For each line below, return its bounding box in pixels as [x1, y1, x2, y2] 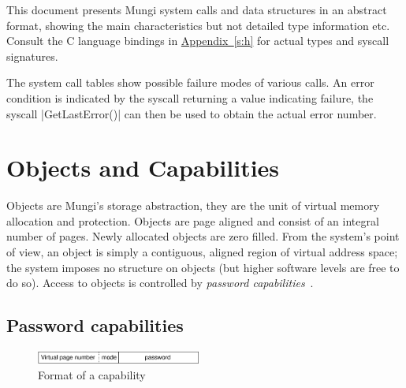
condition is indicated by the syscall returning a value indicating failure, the [6, 89, 374, 106]
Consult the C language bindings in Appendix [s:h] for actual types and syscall [6, 32, 389, 49]
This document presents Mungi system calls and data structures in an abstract [6, 2, 387, 17]
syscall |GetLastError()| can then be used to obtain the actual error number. [6, 105, 377, 121]
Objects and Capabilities [6, 151, 280, 184]
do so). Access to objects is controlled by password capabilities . [6, 274, 314, 291]
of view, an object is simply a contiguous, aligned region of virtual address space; [6, 244, 398, 260]
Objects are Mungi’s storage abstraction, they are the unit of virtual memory [6, 197, 380, 214]
